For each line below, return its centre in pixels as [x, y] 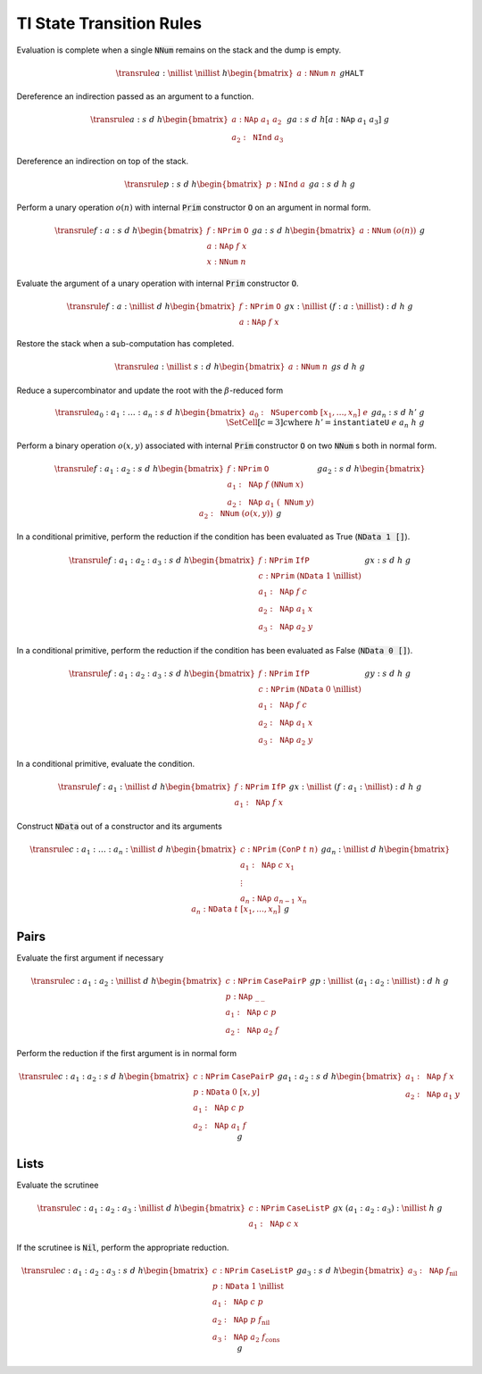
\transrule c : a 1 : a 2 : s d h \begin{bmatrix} [105, 1078]
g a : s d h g [332, 184]
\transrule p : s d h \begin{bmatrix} [194, 184]
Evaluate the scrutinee [58, 1185]
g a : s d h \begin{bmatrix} [304, 231]
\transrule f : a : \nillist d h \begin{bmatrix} [151, 307]
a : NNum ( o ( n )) [388, 231]
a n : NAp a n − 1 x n [273, 899]
